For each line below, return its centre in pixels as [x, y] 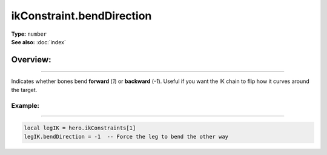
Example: [25, 105]
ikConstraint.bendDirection [81, 16]
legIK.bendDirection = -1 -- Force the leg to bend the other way [126, 137]
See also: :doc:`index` [38, 42]
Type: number [29, 34]
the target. [24, 90]
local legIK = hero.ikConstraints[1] [80, 128]
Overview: [31, 60]
